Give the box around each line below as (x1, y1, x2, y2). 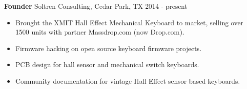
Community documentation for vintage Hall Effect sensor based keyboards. (15, 75, 240, 86)
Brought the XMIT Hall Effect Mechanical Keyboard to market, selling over (15, 17, 244, 27)
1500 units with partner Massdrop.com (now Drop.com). (15, 27, 185, 37)
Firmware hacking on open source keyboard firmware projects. (15, 43, 202, 53)
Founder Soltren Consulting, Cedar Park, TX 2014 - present (4, 1, 187, 11)
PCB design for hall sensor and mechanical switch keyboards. (15, 59, 199, 70)
